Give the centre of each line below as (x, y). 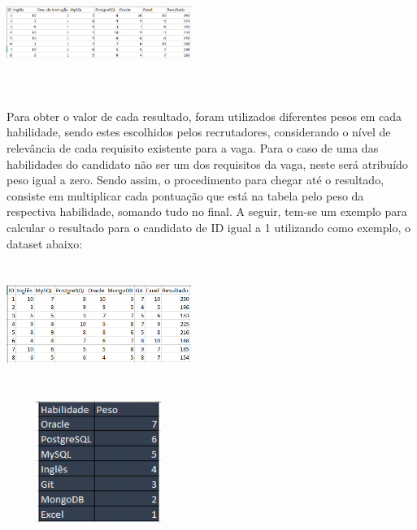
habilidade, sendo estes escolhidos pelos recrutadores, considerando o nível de (199, 132)
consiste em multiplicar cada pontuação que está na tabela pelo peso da (185, 195)
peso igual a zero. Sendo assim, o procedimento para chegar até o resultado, (195, 180)
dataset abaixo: (45, 243)
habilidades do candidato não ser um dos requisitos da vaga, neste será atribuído (207, 164)
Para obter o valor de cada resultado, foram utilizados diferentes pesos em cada (204, 116)
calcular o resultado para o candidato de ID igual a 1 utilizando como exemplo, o (208, 227)
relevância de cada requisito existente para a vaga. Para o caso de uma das (193, 147)
